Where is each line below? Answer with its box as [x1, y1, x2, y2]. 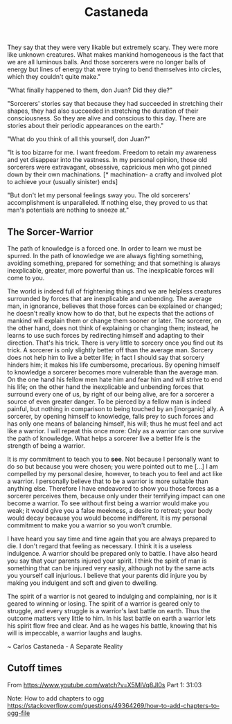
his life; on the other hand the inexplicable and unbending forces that [7, 383, 204, 391]
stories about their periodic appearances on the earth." [7, 122, 164, 130]
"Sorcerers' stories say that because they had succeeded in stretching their [7, 100, 223, 108]
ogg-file [7, 709, 30, 717]
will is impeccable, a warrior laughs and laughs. [7, 629, 143, 637]
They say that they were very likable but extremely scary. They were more [7, 43, 219, 52]
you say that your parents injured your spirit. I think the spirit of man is [7, 556, 207, 565]
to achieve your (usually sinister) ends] [7, 178, 118, 186]
